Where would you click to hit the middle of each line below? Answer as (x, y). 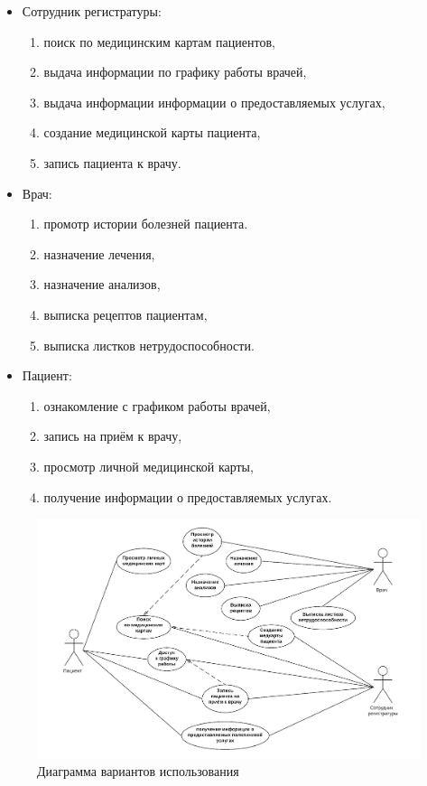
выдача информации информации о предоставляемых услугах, (214, 102)
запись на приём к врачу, (113, 436)
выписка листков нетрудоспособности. (149, 345)
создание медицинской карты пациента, (152, 132)
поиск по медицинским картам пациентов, (159, 41)
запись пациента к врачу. (112, 162)
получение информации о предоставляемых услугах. (188, 496)
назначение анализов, (102, 284)
